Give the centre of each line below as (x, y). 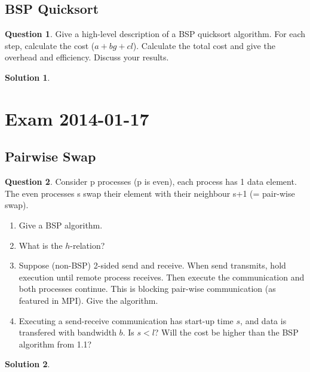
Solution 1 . (27, 77)
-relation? (88, 245)
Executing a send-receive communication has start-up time (126, 320)
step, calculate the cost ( (50, 45)
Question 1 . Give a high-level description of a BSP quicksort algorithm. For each (155, 34)
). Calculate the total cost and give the (204, 45)
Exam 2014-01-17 (77, 118)
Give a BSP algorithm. (61, 225)
